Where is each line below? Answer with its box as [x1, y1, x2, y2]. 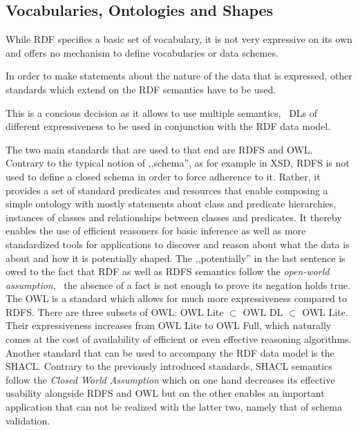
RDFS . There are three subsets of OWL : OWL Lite [6, 304, 224, 319]
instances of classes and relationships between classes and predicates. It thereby [6, 209, 342, 224]
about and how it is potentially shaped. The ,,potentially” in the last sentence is [6, 250, 346, 265]
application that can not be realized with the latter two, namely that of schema [6, 400, 343, 414]
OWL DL [243, 304, 283, 319]
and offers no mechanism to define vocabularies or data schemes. [6, 45, 279, 59]
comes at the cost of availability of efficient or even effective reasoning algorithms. [6, 332, 352, 346]
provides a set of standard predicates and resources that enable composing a [6, 183, 328, 197]
